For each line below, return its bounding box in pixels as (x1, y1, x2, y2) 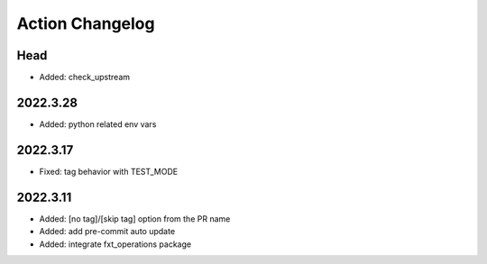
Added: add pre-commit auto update (39, 226, 176, 237)
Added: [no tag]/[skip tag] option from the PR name (39, 213, 231, 224)
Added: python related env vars (39, 118, 157, 130)
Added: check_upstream (39, 72, 131, 83)
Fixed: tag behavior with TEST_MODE (39, 166, 179, 177)
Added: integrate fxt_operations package (39, 239, 192, 250)
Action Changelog (16, 14, 155, 33)
